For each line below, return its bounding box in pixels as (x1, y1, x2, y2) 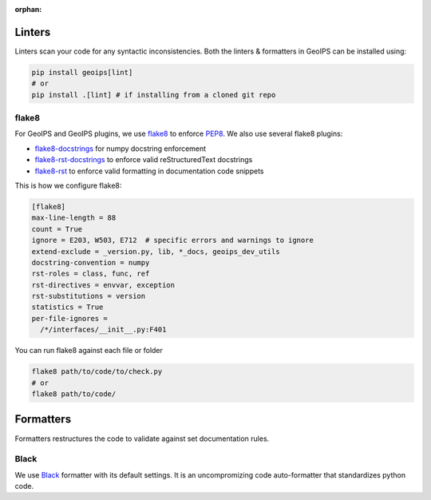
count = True (31, 224, 83, 233)
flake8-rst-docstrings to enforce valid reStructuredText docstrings (34, 155, 253, 165)
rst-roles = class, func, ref (31, 269, 150, 279)
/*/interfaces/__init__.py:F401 (40, 325, 167, 335)
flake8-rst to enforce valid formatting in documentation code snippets (34, 166, 264, 176)
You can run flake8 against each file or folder (14, 346, 164, 355)
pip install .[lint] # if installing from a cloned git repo (31, 90, 276, 99)
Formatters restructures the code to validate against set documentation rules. (14, 434, 270, 443)
